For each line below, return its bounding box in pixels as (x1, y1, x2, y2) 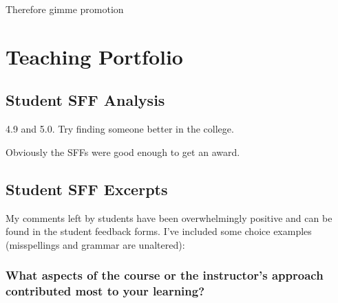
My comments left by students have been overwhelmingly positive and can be (6, 210, 332, 225)
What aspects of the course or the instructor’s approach (6, 267, 324, 284)
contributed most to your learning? (6, 282, 205, 300)
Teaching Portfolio (6, 42, 183, 70)
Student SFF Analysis (6, 89, 165, 111)
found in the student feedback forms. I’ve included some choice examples (6, 224, 312, 238)
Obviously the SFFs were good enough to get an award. (6, 144, 240, 159)
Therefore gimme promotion (6, 2, 124, 16)
